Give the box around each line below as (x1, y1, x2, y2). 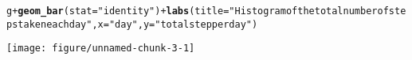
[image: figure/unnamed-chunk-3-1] (6, 43, 195, 54)
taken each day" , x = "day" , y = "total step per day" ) (18, 18, 258, 30)
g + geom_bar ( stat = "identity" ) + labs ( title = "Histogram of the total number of (6, 6, 389, 17)
